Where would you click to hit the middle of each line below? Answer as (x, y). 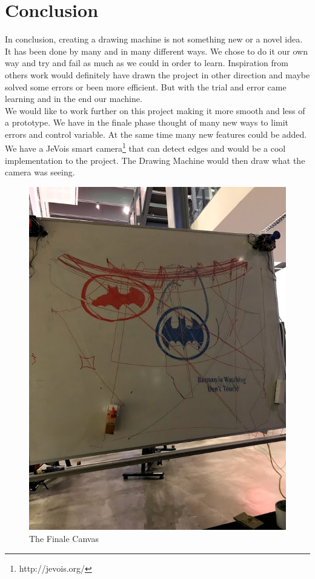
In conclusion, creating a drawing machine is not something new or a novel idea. (154, 39)
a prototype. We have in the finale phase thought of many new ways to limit (147, 122)
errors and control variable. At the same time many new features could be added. (156, 134)
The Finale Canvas (64, 539)
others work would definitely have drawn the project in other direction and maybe (157, 74)
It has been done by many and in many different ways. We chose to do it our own (156, 51)
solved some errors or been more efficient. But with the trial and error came (146, 86)
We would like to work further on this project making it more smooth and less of (155, 110)
